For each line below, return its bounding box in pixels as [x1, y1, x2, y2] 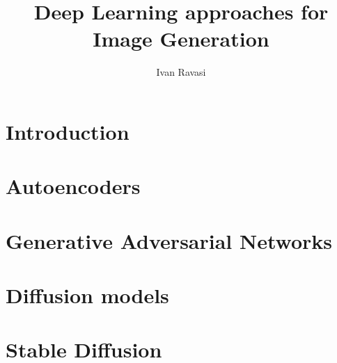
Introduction [6, 117, 130, 145]
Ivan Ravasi [156, 65, 206, 79]
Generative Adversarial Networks [6, 226, 333, 255]
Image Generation [93, 24, 269, 53]
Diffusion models [6, 281, 169, 309]
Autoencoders [6, 172, 141, 200]
